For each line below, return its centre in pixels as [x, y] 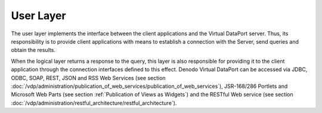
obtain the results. [33, 50]
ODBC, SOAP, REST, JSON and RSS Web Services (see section [89, 78]
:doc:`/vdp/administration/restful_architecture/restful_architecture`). [94, 103]
